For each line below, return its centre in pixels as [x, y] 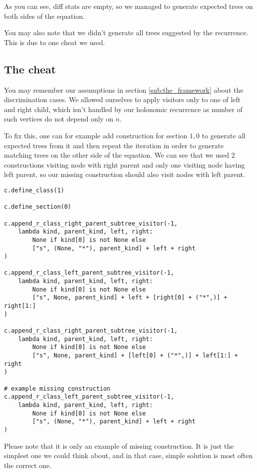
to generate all [224, 135]
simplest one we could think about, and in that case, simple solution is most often [128, 455]
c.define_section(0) [38, 207]
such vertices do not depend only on [59, 119]
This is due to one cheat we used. [54, 42]
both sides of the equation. [45, 16]
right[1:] [20, 306]
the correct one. [28, 465]
